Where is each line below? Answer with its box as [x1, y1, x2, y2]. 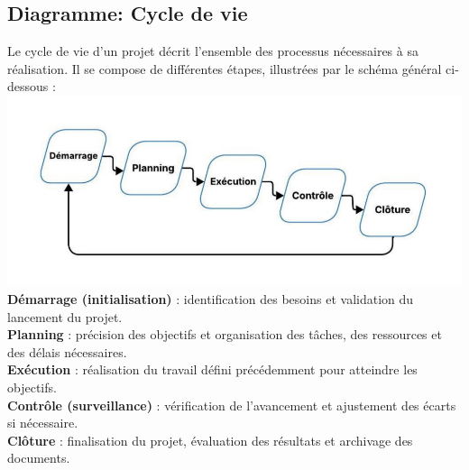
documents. [7, 448, 70, 467]
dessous [7, 77, 49, 96]
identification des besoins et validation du [183, 290, 414, 309]
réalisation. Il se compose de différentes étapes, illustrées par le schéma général [7, 59, 442, 78]
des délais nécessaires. [7, 342, 127, 361]
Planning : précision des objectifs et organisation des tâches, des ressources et [7, 325, 442, 344]
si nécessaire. [7, 413, 78, 432]
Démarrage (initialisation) [7, 290, 172, 309]
